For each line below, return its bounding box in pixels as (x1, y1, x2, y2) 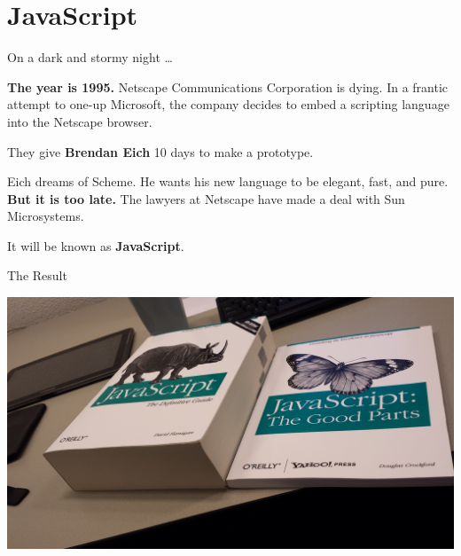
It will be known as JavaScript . (7, 236, 184, 255)
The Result (7, 266, 67, 285)
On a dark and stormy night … (7, 48, 173, 67)
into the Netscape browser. (7, 112, 152, 130)
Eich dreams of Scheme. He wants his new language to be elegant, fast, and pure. (7, 172, 449, 191)
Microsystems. (7, 207, 84, 225)
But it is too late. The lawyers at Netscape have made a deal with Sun (7, 189, 405, 208)
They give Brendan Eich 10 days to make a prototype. (7, 142, 314, 161)
